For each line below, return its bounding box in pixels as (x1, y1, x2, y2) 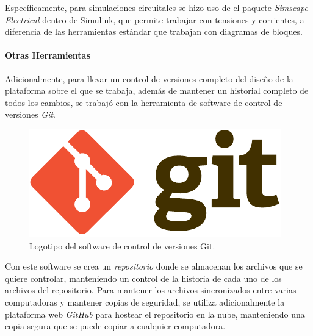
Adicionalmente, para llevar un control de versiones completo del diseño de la (5, 72, 293, 85)
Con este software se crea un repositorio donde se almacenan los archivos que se (5, 260, 303, 273)
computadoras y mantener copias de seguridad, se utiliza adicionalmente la (5, 295, 285, 308)
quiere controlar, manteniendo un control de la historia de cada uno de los (5, 271, 282, 284)
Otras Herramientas (5, 49, 90, 62)
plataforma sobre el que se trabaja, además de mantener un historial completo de (5, 84, 309, 97)
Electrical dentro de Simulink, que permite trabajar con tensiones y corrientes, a (5, 13, 304, 26)
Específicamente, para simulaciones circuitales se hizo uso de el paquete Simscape (5, 1, 308, 13)
